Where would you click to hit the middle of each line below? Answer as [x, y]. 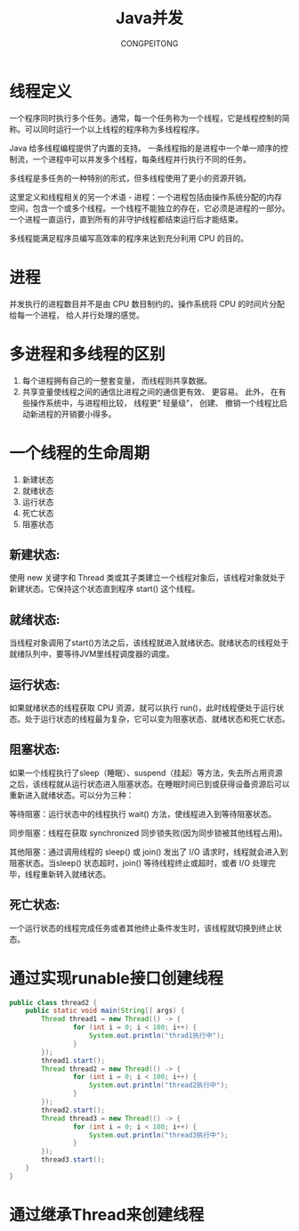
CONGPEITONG [149, 43]
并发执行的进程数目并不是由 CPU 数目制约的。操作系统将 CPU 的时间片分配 [147, 304]
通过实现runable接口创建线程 [117, 978]
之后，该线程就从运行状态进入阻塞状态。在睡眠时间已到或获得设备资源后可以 [149, 783]
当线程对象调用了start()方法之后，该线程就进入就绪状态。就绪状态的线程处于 [149, 643]
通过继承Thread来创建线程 [107, 1215]
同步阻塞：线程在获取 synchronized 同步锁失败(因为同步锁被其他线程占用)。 [148, 832]
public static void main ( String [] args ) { [105, 1011]
